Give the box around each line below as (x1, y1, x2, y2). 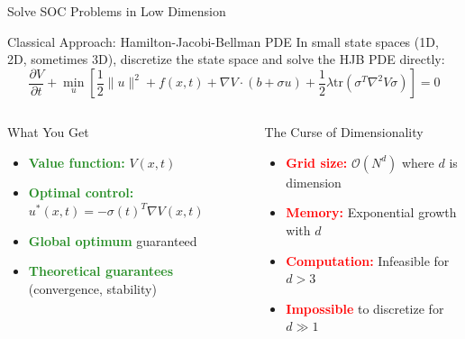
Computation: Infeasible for (286, 251, 450, 270)
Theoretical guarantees (28, 261, 174, 280)
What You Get (7, 123, 89, 142)
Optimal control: (28, 183, 134, 202)
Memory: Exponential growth (286, 203, 457, 222)
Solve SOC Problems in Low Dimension (7, 2, 226, 20)
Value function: (28, 152, 125, 171)
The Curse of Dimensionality (264, 123, 424, 142)
